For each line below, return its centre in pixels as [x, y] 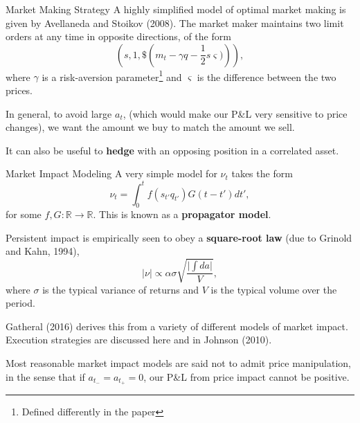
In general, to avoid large [59, 113]
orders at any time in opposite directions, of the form [118, 36]
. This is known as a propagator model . [182, 214]
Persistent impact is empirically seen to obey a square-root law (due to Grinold [179, 237]
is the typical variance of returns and [120, 289]
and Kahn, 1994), [43, 251]
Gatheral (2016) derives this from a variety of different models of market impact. [177, 326]
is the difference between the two [267, 76]
